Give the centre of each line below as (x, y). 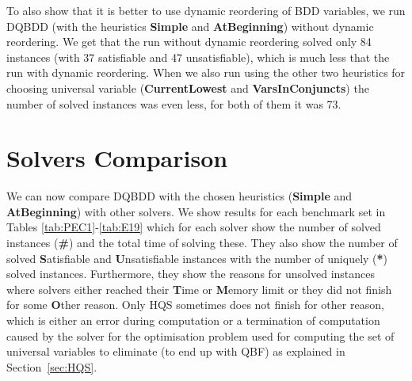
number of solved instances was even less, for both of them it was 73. (174, 103)
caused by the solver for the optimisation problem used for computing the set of (200, 335)
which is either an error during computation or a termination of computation (193, 320)
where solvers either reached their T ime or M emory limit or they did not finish (199, 289)
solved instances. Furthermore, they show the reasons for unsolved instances (191, 274)
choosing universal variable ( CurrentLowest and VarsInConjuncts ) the (188, 88)
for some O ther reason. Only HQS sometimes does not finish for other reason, (195, 305)
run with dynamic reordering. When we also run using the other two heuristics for (206, 72)
